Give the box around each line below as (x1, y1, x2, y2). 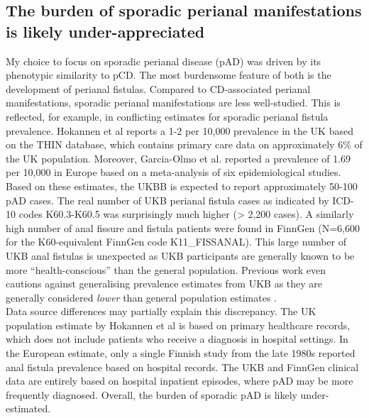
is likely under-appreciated (6, 20, 205, 42)
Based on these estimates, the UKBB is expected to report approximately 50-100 (6, 178, 358, 193)
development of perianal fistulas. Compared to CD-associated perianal (6, 81, 311, 96)
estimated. (6, 401, 51, 416)
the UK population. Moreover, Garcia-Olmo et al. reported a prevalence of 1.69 (6, 150, 351, 165)
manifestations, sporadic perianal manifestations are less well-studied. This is (6, 95, 341, 110)
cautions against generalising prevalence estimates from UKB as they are (6, 276, 323, 291)
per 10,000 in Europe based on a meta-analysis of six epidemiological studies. (6, 165, 341, 180)
